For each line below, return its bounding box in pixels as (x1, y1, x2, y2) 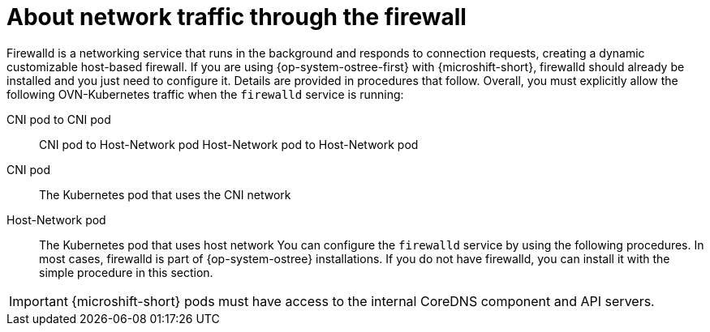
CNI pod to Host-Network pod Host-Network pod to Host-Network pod (39, 137, 419, 151)
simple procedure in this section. (39, 265, 213, 279)
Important (9, 292, 68, 309)
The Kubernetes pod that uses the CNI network (39, 187, 291, 202)
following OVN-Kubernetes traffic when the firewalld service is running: (6, 87, 404, 101)
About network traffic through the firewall (6, 3, 467, 31)
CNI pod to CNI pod (6, 112, 111, 126)
